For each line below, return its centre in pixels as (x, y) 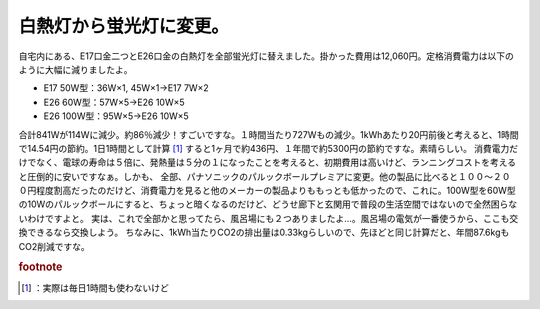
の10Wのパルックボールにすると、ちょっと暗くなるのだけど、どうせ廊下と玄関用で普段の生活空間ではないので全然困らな (268, 204)
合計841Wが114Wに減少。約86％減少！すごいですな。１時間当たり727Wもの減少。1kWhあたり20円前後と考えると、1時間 (268, 134)
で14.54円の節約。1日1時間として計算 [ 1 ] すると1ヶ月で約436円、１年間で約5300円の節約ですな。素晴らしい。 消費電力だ (268, 148)
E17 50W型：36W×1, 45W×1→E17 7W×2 (126, 88)
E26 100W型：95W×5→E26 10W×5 (116, 116)
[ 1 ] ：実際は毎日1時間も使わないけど (95, 287)
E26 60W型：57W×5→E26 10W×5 (114, 102)
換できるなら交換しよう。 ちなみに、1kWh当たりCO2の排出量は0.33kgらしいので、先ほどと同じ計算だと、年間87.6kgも (264, 232)
